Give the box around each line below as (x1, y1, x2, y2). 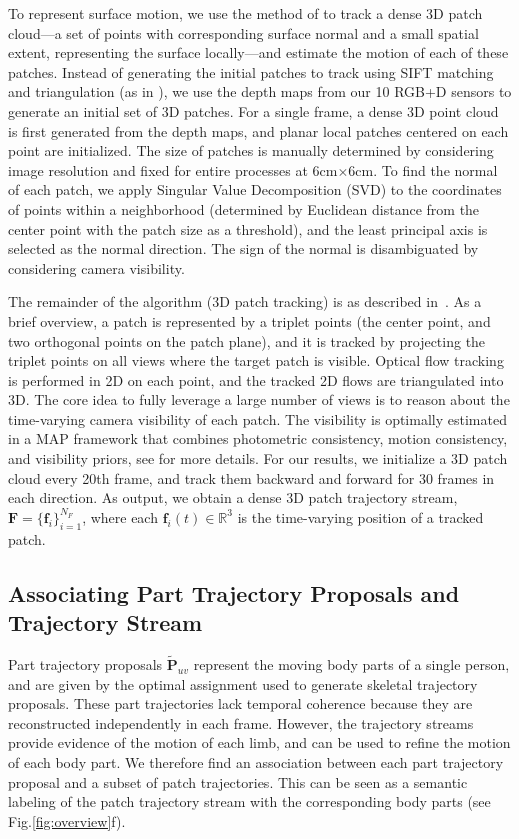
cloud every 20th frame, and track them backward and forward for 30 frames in (8, 467, 495, 488)
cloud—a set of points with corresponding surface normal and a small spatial (8, 22, 479, 43)
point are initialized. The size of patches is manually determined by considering (8, 140, 494, 161)
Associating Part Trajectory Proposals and (8, 577, 460, 608)
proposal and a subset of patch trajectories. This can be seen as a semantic (8, 771, 468, 792)
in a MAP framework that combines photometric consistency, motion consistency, (8, 428, 508, 449)
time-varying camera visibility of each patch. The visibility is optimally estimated (8, 408, 507, 429)
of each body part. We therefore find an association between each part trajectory (8, 752, 504, 773)
